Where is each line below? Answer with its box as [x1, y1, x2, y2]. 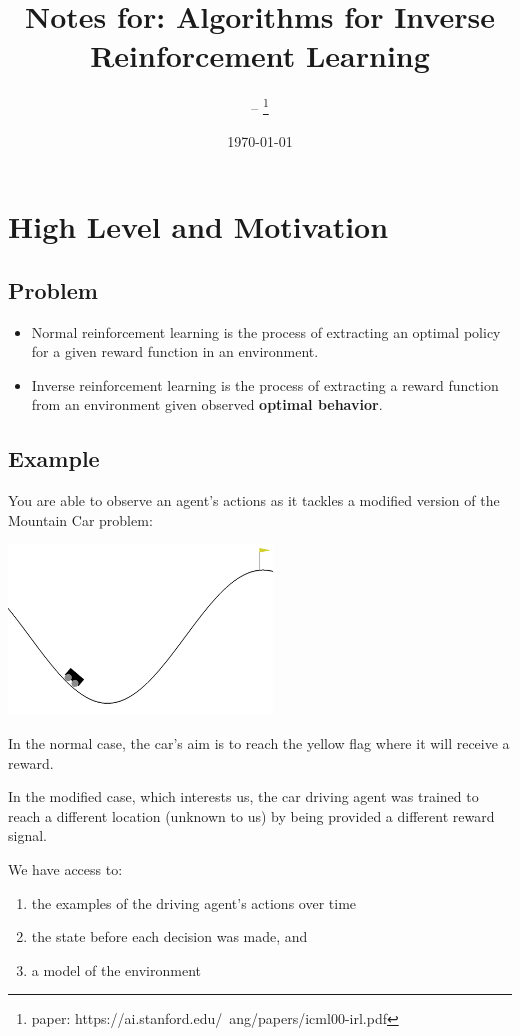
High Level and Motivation [8, 206, 389, 247]
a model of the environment [31, 959, 202, 980]
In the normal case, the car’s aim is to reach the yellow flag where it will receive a [8, 732, 510, 753]
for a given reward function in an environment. [31, 341, 319, 362]
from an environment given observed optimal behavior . [31, 394, 383, 415]
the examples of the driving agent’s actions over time [31, 892, 357, 913]
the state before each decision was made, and [31, 926, 308, 947]
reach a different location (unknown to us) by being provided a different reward [8, 805, 495, 826]
